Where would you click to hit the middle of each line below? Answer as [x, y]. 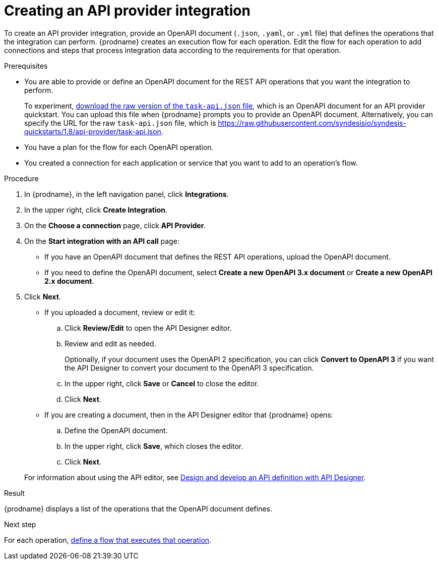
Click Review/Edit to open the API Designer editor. [148, 328]
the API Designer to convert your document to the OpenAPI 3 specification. [189, 368]
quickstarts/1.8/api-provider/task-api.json [93, 131]
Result [14, 493]
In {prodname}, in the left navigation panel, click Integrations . [127, 194]
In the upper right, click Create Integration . [96, 210]
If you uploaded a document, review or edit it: [120, 312]
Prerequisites [26, 66]
